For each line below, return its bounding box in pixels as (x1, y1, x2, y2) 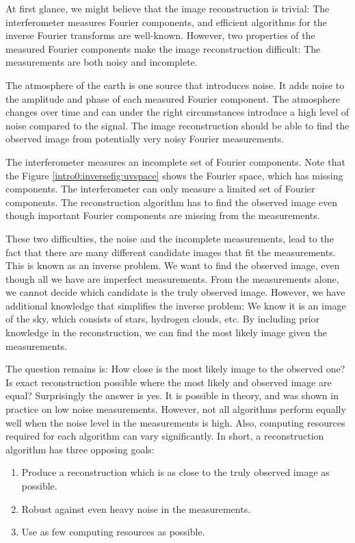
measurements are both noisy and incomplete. (5, 55, 198, 69)
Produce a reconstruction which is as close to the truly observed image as (21, 465, 330, 479)
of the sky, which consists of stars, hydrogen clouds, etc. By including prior (5, 312, 320, 326)
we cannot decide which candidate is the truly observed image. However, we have (5, 285, 345, 299)
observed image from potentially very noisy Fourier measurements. (5, 131, 285, 146)
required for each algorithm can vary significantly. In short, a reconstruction (5, 429, 324, 443)
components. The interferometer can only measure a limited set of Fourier (5, 181, 315, 196)
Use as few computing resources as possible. (21, 525, 205, 539)
